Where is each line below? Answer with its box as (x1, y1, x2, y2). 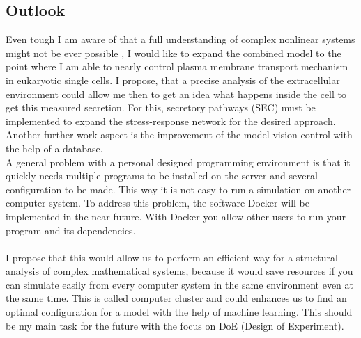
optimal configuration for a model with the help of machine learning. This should (6, 305, 353, 319)
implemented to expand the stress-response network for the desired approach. (6, 113, 336, 128)
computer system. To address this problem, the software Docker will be (6, 195, 309, 210)
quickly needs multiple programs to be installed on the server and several (6, 168, 318, 183)
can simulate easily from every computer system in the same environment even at (6, 277, 354, 291)
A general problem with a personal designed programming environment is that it (6, 154, 351, 169)
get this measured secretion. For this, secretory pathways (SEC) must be (6, 100, 316, 115)
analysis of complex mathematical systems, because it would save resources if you (6, 264, 353, 278)
